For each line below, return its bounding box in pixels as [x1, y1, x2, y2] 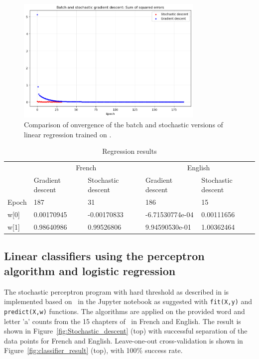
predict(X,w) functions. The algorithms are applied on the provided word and [4, 306, 245, 316]
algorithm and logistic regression [4, 263, 176, 278]
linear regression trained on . [24, 129, 112, 139]
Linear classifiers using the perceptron [4, 248, 205, 264]
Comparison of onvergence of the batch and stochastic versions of [24, 119, 223, 129]
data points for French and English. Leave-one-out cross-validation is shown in [4, 335, 243, 346]
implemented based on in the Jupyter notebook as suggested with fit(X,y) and [4, 296, 253, 307]
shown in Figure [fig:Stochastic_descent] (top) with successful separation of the [4, 326, 248, 336]
